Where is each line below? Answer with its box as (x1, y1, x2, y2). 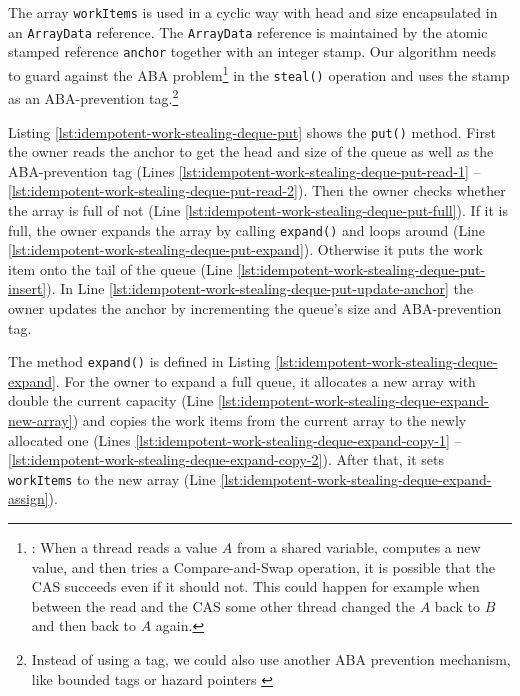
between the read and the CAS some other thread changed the (31, 595, 416, 616)
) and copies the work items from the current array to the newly (72, 410, 467, 431)
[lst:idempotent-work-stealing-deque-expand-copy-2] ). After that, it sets (8, 449, 444, 470)
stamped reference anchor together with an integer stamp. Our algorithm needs (8, 41, 496, 62)
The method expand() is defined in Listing (8, 351, 271, 372)
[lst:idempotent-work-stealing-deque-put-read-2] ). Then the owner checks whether (8, 180, 506, 201)
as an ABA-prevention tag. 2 (8, 85, 179, 108)
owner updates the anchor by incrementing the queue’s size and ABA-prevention (8, 298, 502, 318)
